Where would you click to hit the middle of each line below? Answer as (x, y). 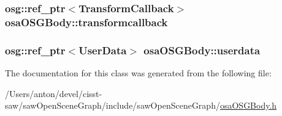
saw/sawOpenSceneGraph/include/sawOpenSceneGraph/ (112, 105)
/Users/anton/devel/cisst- (54, 93)
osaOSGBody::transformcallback (86, 22)
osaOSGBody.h (248, 105)
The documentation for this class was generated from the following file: (138, 72)
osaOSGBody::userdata (202, 50)
